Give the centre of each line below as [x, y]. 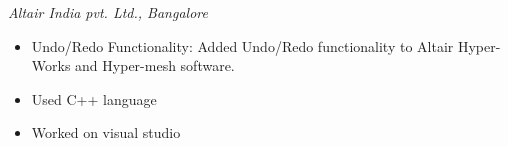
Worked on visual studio [106, 132]
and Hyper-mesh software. [155, 65]
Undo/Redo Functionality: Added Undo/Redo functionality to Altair [242, 45]
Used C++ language [94, 98]
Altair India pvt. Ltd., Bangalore [108, 12]
